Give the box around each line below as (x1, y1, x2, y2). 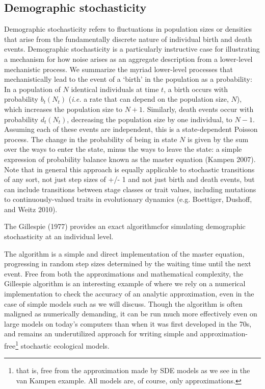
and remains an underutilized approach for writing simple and (4, 328, 198, 339)
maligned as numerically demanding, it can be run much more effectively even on (4, 308, 257, 319)
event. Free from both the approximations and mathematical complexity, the (4, 268, 244, 279)
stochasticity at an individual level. (4, 231, 114, 242)
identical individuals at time (71, 83, 159, 94)
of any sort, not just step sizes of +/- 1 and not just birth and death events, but (4, 174, 255, 185)
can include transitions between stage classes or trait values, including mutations (4, 184, 256, 194)
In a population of (4, 83, 61, 94)
